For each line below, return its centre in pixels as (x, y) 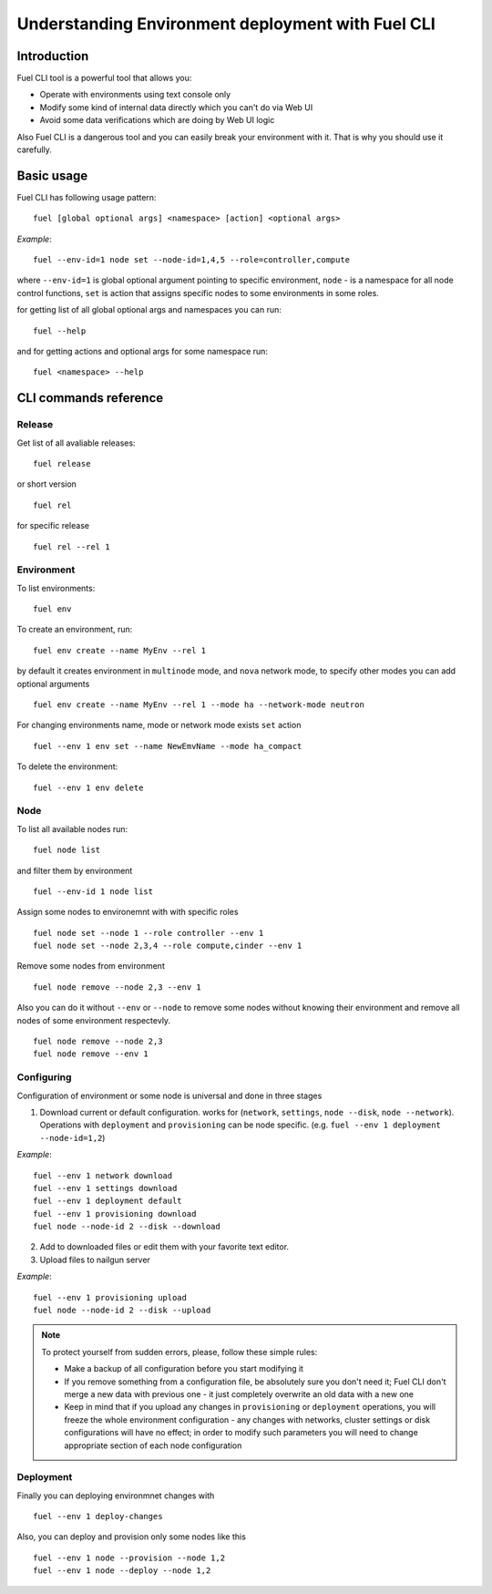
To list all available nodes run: (72, 828)
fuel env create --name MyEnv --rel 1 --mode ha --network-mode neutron (199, 705)
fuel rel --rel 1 (72, 546)
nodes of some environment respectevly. (94, 1020)
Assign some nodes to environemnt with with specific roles (128, 912)
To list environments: (56, 588)
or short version (47, 484)
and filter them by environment (75, 870)
